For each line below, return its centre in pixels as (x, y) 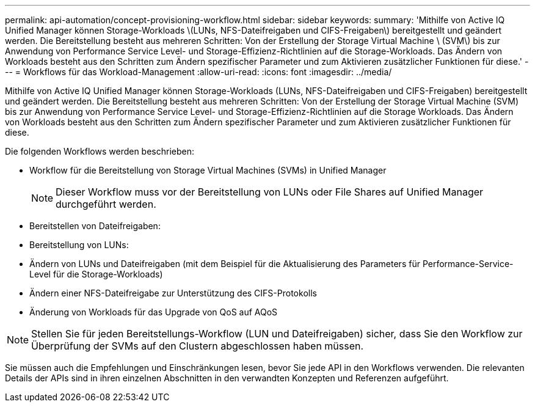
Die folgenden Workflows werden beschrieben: (100, 151)
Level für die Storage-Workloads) (96, 274)
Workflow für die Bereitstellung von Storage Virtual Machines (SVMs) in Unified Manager (208, 170)
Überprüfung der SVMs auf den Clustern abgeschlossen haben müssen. (198, 346)
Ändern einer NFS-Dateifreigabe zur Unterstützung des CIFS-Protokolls (173, 293)
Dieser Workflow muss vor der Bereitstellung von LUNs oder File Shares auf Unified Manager (270, 192)
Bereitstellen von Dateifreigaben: (95, 226)
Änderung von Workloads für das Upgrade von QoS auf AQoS (154, 312)
